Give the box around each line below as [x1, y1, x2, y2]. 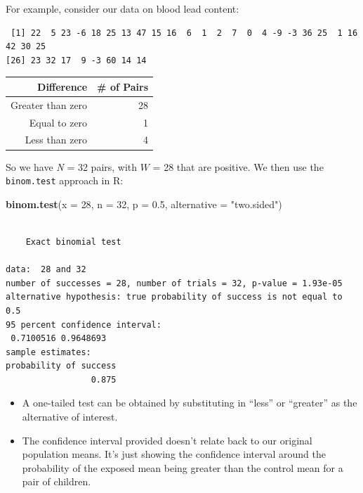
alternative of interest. [22, 409, 118, 424]
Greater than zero [11, 97, 88, 112]
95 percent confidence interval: [6, 319, 161, 330]
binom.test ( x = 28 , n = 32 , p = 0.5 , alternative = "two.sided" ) [6, 196, 282, 211]
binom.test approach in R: [6, 173, 124, 188]
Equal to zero [29, 115, 88, 129]
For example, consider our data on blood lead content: [6, 1, 239, 15]
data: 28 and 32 [6, 264, 86, 275]
